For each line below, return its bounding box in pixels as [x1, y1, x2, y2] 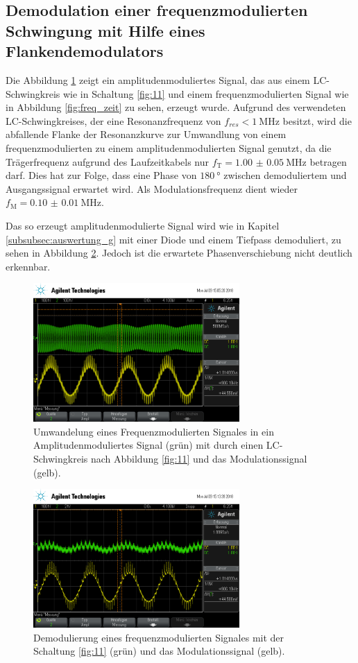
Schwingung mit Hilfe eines [6, 19, 205, 41]
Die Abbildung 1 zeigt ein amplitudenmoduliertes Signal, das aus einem [6, 72, 310, 87]
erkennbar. [6, 259, 51, 273]
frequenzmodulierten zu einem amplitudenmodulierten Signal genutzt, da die [6, 140, 332, 155]
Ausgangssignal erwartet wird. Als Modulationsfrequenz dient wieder [6, 181, 298, 196]
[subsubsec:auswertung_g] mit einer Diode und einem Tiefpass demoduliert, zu [6, 232, 341, 246]
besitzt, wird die [282, 113, 352, 128]
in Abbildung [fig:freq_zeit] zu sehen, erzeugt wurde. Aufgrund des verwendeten [6, 100, 346, 114]
